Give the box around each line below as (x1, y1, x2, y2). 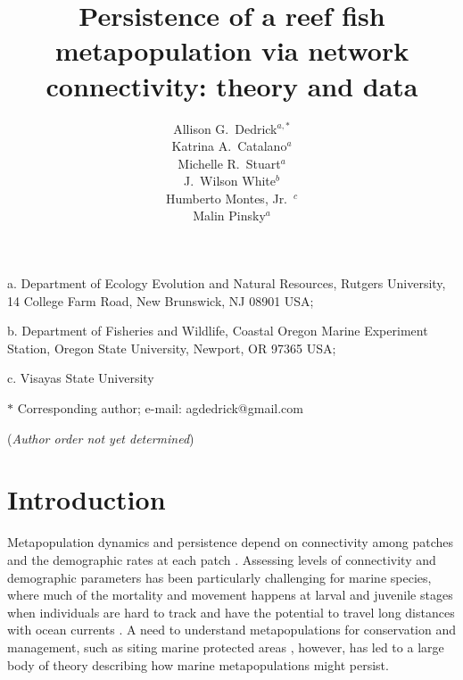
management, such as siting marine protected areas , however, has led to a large (7, 637, 444, 656)
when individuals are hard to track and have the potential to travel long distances (7, 602, 455, 621)
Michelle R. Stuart (178, 153, 281, 172)
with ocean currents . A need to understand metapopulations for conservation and (7, 620, 456, 639)
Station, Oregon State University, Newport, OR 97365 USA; (7, 338, 336, 357)
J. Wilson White (184, 171, 276, 190)
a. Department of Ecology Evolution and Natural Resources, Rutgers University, (7, 274, 446, 293)
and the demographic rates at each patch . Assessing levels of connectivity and (7, 550, 436, 568)
